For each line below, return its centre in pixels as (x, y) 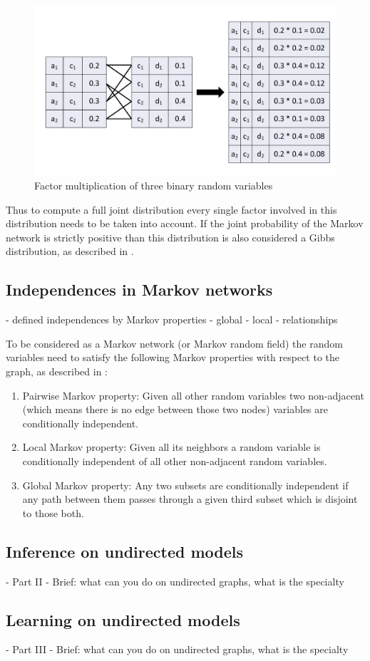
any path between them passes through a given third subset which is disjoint (190, 499)
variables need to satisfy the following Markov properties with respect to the (173, 357)
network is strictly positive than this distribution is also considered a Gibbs (170, 237)
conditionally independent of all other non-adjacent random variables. (175, 461)
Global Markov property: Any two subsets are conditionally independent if (185, 485)
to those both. (53, 512)
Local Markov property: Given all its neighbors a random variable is (171, 447)
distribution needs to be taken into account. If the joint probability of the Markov (185, 223)
